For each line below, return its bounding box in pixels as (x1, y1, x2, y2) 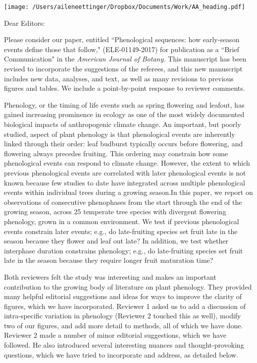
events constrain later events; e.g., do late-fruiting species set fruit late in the (4, 226, 238, 236)
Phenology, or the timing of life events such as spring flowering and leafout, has (4, 99, 245, 110)
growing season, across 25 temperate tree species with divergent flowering (4, 206, 226, 217)
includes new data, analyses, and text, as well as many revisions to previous (4, 73, 234, 83)
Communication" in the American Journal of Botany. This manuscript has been (4, 54, 247, 64)
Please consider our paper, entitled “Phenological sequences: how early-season (4, 34, 240, 45)
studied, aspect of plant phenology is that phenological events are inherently (4, 128, 235, 139)
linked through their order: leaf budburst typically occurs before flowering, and (4, 138, 243, 149)
